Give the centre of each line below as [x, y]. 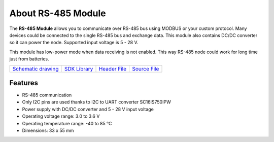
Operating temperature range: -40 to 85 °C [67, 123]
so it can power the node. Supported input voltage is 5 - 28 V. [74, 43]
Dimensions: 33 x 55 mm [48, 130]
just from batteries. [29, 59]
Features [24, 83]
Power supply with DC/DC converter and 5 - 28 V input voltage [88, 109]
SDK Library [79, 68]
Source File [146, 68]
